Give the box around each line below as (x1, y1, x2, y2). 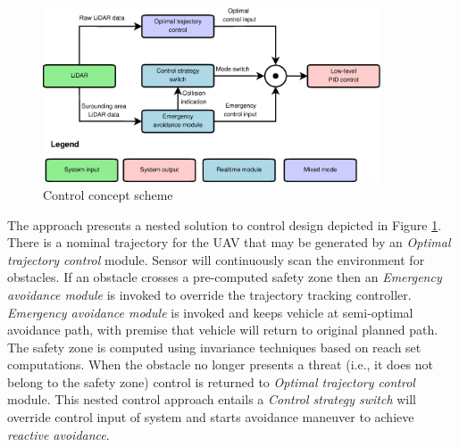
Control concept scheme (43, 185, 173, 203)
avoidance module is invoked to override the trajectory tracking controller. (7, 285, 412, 303)
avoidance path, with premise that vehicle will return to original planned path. (7, 320, 438, 339)
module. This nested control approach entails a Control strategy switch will (7, 390, 416, 409)
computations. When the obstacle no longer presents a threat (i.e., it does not (7, 355, 433, 374)
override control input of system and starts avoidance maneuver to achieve (7, 408, 414, 426)
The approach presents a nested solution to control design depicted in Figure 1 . (7, 215, 442, 234)
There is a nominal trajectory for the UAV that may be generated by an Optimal (7, 233, 451, 252)
